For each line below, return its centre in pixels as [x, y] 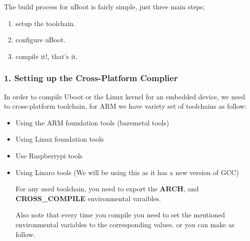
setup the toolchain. [46, 23]
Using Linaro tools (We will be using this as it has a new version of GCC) [127, 172]
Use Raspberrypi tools [49, 155]
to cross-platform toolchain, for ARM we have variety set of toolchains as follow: [125, 106]
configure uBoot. [41, 40]
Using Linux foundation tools [60, 139]
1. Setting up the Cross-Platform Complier [91, 78]
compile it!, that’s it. [47, 56]
